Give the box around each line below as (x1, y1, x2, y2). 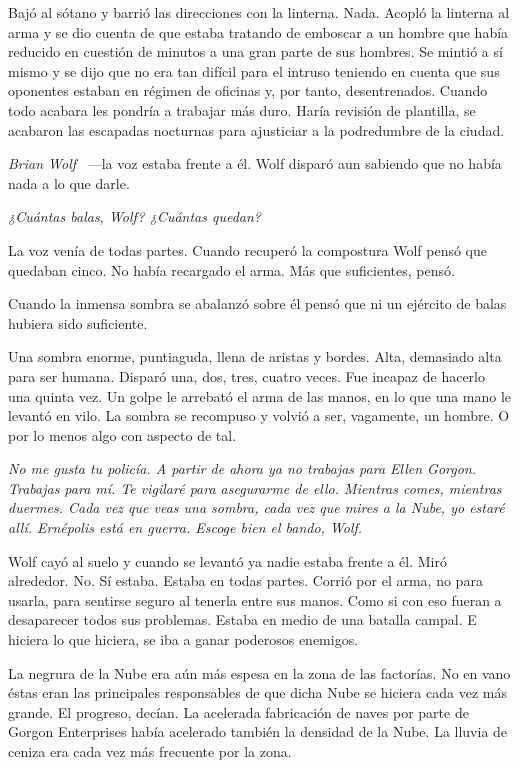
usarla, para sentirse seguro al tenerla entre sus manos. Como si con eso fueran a (8, 589, 502, 610)
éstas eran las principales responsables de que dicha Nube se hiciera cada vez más (8, 682, 507, 703)
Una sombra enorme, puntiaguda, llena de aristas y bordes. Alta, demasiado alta (8, 346, 502, 367)
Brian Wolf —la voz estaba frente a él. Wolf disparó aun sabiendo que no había (8, 153, 502, 174)
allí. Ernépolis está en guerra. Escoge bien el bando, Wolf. (8, 517, 363, 538)
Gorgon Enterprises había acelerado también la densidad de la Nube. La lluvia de (8, 721, 508, 742)
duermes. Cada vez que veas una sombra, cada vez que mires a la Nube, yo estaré (8, 497, 505, 518)
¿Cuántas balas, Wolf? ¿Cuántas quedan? (8, 206, 262, 227)
